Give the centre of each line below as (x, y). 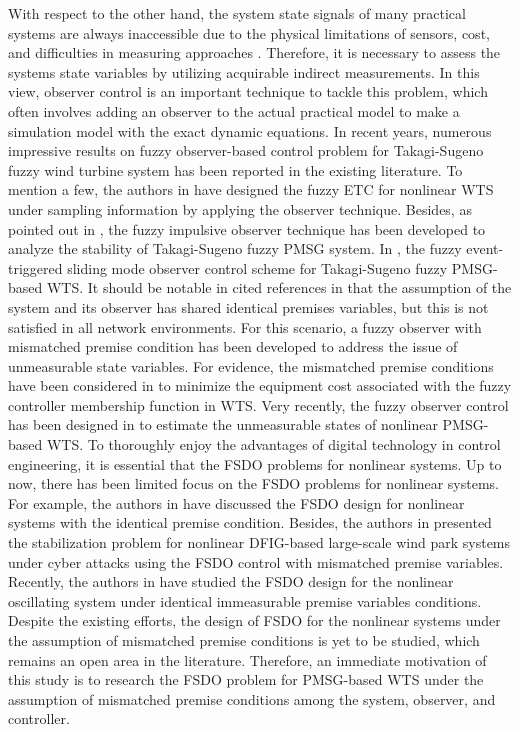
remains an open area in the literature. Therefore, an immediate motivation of (247, 659)
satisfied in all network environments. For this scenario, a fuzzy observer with (245, 326)
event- (485, 248)
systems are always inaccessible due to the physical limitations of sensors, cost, (249, 32)
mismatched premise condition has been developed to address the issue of (233, 346)
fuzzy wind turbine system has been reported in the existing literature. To (235, 169)
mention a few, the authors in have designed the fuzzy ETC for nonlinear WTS (251, 189)
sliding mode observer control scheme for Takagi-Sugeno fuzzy (257, 267)
